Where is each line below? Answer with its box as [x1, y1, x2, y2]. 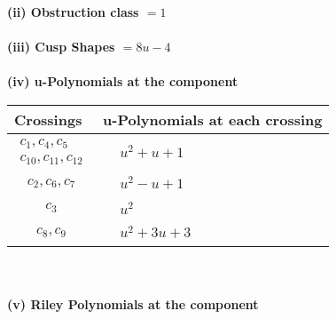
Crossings [14, 108, 82, 130]
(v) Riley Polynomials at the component [7, 294, 259, 313]
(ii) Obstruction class [7, 3, 139, 20]
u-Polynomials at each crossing [103, 108, 323, 130]
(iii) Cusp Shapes [7, 37, 115, 56]
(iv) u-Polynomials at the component [7, 72, 238, 91]
